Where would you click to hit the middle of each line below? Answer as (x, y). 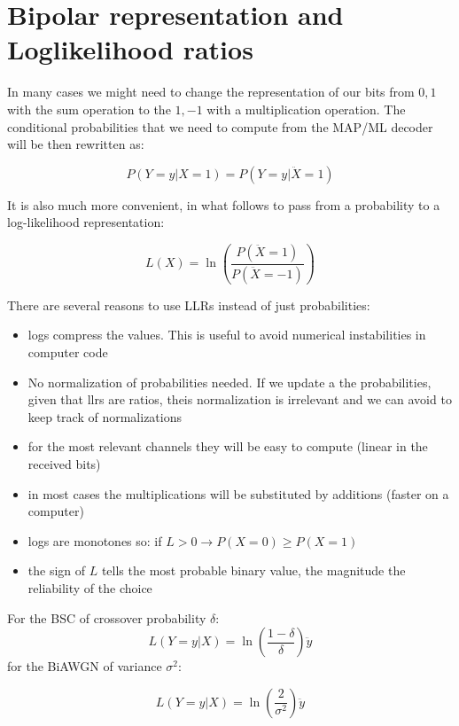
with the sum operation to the (89, 109)
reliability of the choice (90, 587)
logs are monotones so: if (95, 540)
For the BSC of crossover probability (107, 617)
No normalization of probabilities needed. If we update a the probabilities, (229, 382)
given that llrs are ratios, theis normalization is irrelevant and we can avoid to (240, 399)
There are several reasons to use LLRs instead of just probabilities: (189, 304)
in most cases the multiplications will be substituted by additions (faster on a (238, 493)
